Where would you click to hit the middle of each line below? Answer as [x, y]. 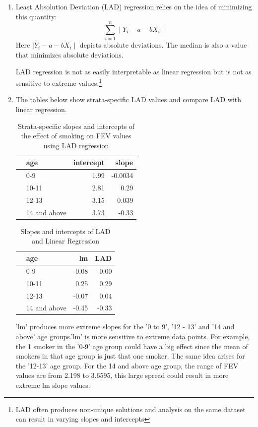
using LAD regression [76, 145]
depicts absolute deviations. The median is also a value [163, 45]
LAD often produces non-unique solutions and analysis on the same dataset [130, 409]
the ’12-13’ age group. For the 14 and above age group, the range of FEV [127, 365]
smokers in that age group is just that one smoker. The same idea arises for [130, 356]
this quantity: [36, 16]
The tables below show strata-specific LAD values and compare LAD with [129, 99]
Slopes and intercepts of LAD [65, 231]
